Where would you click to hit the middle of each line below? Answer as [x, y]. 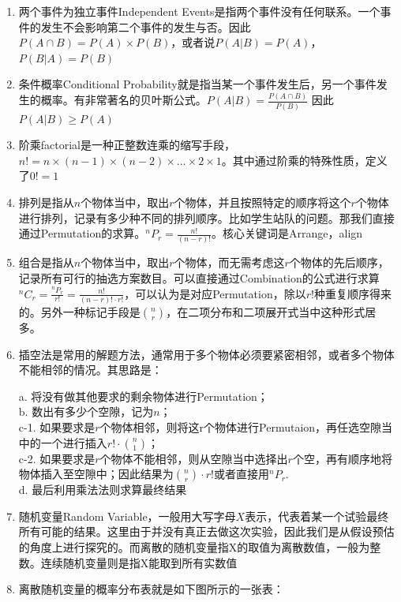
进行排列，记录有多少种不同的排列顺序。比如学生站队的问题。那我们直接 [206, 217]
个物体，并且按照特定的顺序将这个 [262, 202]
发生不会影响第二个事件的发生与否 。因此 [146, 26]
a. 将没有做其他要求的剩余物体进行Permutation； [143, 396]
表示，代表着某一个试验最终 [317, 516]
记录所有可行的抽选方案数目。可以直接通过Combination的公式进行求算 [199, 278]
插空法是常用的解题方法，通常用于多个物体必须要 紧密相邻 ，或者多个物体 [206, 354]
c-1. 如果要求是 [57, 426]
